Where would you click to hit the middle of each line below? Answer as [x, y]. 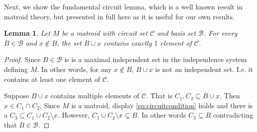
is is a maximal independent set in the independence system [156, 59]
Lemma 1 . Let [27, 33]
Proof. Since [22, 59]
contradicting [233, 115]
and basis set [176, 33]
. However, [74, 115]
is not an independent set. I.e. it [204, 69]
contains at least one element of [52, 79]
